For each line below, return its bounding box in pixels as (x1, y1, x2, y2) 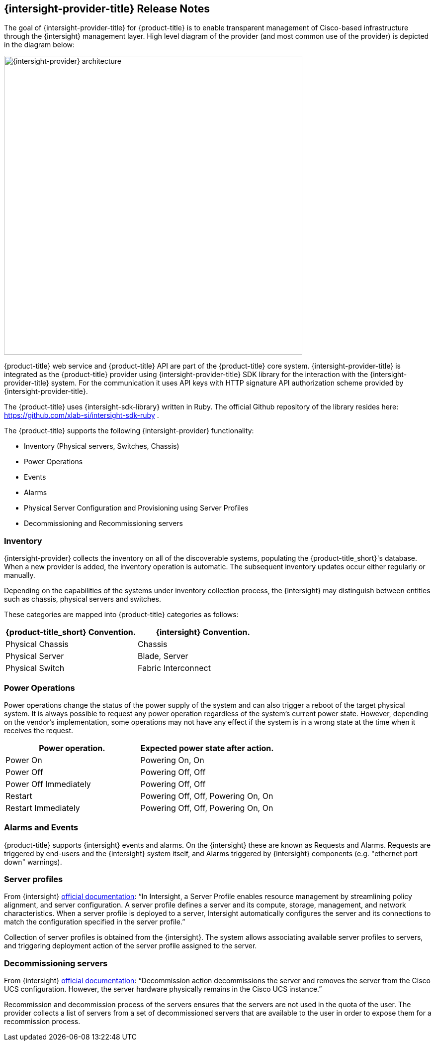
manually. (4, 571, 35, 580)
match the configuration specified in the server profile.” (4, 917, 185, 926)
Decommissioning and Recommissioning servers (24, 519, 183, 528)
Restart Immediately (5, 802, 80, 813)
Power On (5, 755, 42, 765)
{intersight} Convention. (156, 627, 250, 638)
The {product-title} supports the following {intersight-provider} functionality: (4, 426, 254, 435)
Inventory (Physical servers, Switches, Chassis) (24, 442, 179, 451)
